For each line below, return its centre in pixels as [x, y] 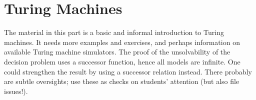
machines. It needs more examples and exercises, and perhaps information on [122, 42]
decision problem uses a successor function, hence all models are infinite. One [122, 61]
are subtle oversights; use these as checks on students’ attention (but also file [122, 81]
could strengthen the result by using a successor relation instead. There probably [128, 71]
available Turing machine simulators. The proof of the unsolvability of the [117, 52]
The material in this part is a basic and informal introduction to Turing [114, 32]
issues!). [16, 91]
